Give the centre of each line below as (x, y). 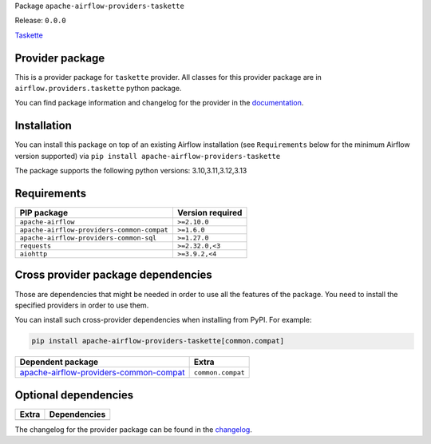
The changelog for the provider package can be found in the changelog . (134, 429)
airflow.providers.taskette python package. (98, 89)
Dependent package (59, 362)
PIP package (43, 213)
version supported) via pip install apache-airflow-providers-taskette (148, 156)
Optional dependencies (74, 395)
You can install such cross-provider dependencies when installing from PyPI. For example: (163, 320)
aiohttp (34, 254)
